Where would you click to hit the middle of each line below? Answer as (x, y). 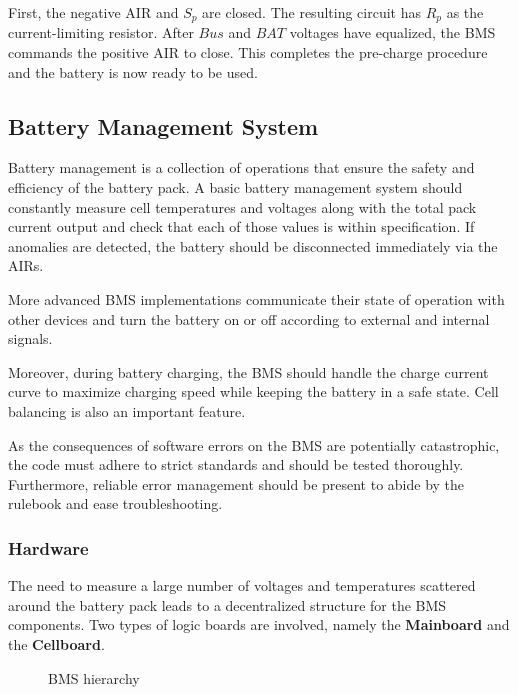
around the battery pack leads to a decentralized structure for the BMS (227, 604)
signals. (30, 338)
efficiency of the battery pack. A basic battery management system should (235, 187)
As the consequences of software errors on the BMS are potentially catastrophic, (254, 444)
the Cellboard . (56, 643)
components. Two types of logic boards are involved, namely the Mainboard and (259, 624)
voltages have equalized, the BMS (392, 32)
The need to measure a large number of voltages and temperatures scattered (242, 585)
